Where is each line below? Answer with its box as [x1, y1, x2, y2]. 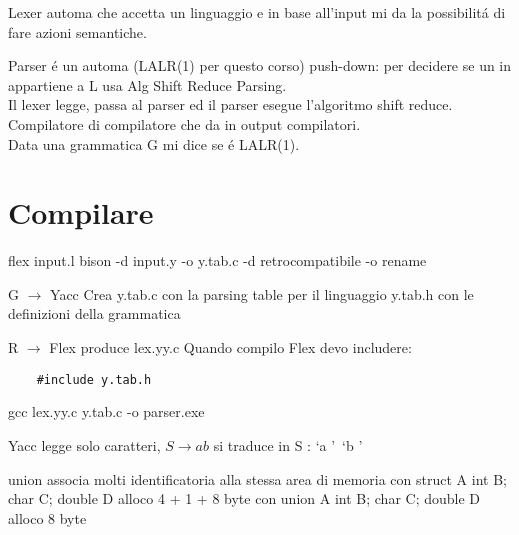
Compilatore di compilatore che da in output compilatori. [8, 113, 361, 134]
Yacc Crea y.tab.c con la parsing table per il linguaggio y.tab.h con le [50, 283, 474, 304]
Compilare [8, 192, 154, 233]
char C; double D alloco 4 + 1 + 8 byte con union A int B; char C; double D [8, 488, 481, 509]
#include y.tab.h [36, 372, 152, 387]
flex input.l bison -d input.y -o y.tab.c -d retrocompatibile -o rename [8, 250, 427, 271]
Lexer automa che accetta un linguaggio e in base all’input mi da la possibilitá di [8, 2, 506, 22]
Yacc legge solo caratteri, [8, 434, 161, 455]
